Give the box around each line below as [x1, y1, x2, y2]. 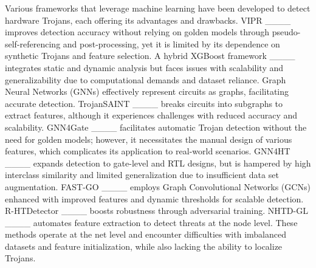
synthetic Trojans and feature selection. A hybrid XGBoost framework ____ [5, 49, 295, 62]
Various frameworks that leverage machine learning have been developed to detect [5, 2, 311, 14]
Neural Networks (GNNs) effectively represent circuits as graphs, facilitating [5, 85, 289, 98]
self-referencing [5, 37, 61, 50]
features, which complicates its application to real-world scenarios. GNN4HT [5, 145, 290, 157]
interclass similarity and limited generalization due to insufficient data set [5, 168, 279, 181]
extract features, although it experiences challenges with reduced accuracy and [5, 109, 298, 122]
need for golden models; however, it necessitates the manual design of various [5, 132, 292, 145]
